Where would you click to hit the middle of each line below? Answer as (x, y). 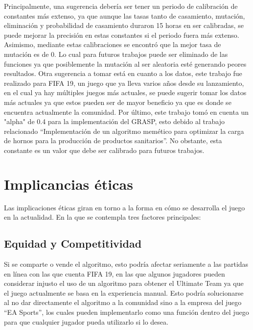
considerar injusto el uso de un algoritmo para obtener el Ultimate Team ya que (124, 283)
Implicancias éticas (69, 184)
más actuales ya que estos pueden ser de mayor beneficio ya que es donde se (118, 102)
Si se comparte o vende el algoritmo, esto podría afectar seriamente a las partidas (126, 264)
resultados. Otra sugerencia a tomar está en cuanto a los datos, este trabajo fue (123, 73)
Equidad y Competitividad (73, 243)
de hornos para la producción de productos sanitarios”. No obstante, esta (113, 140)
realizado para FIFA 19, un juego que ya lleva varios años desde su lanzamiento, (124, 83)
